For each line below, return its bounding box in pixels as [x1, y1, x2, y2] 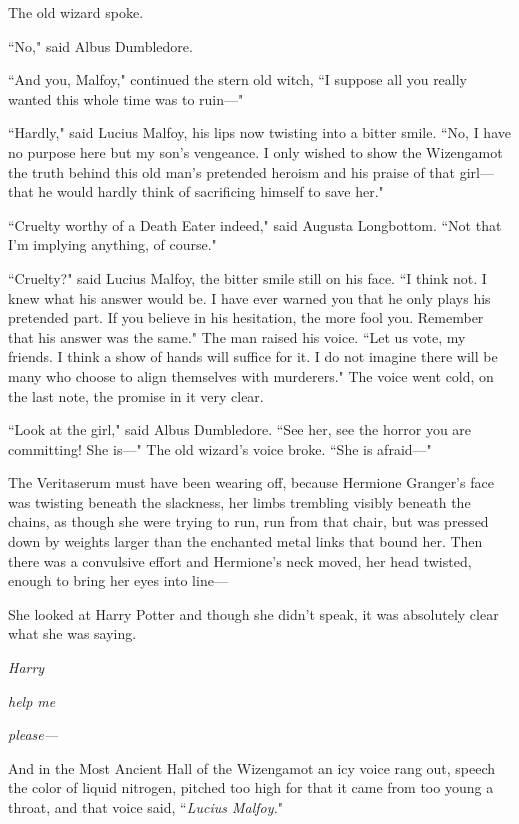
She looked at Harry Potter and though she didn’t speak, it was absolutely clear [8, 603, 499, 624]
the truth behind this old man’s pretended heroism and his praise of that [8, 161, 456, 182]
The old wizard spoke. [8, 2, 144, 22]
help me [8, 690, 56, 711]
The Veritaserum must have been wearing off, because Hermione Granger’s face [8, 472, 494, 493]
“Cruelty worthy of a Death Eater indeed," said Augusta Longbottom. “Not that [8, 214, 502, 235]
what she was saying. [8, 623, 137, 644]
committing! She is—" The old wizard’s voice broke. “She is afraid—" [8, 438, 432, 459]
